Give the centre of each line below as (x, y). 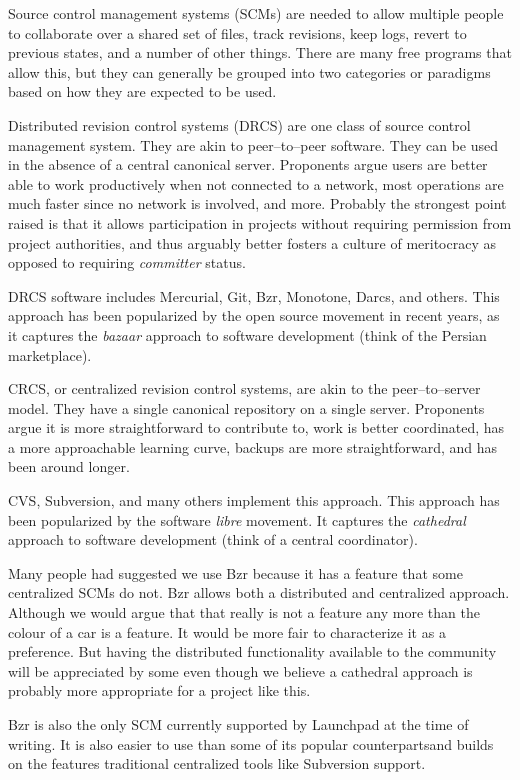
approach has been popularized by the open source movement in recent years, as (254, 315)
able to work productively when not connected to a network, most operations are (256, 183)
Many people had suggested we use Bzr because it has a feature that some (235, 572)
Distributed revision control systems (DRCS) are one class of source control (239, 124)
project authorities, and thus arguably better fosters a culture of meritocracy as (252, 242)
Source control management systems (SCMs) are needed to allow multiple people (256, 13)
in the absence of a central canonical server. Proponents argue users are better (248, 164)
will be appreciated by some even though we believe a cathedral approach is (240, 670)
